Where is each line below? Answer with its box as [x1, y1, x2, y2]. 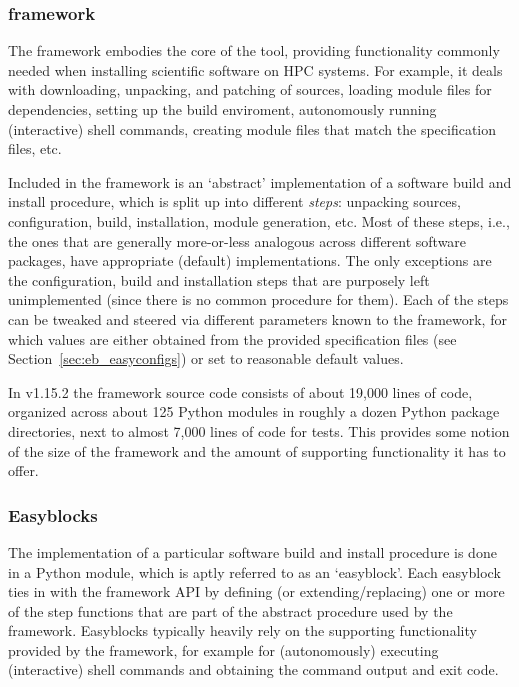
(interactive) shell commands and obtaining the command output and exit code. [8, 659, 499, 680]
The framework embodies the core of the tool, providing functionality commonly [8, 40, 500, 61]
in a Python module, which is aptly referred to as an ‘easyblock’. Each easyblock [8, 561, 501, 582]
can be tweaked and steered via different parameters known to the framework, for [8, 308, 507, 329]
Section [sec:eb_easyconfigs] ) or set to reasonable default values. [8, 348, 404, 369]
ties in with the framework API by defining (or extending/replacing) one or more [8, 581, 505, 602]
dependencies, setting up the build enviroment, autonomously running [8, 99, 437, 119]
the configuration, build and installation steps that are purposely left [8, 269, 430, 290]
